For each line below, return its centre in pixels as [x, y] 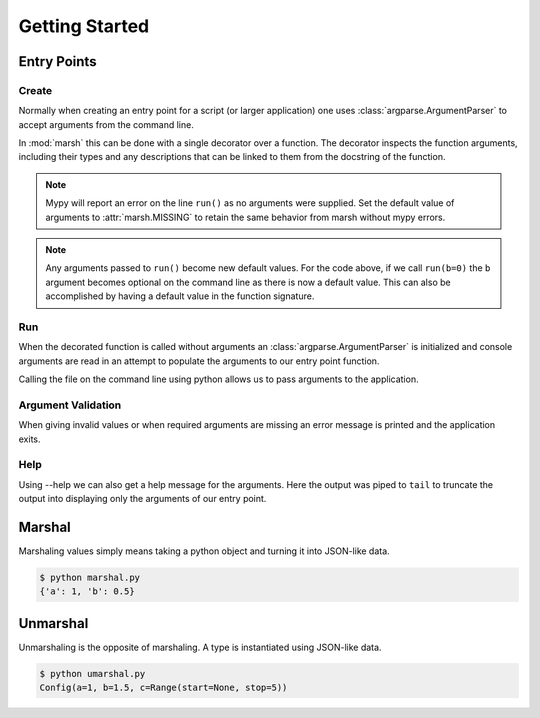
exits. [29, 439]
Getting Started [84, 26]
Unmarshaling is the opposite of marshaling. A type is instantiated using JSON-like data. [200, 647]
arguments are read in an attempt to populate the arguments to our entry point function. [199, 361]
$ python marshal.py [89, 578]
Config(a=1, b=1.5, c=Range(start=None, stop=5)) [163, 688]
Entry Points [57, 61]
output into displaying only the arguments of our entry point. [142, 499]
